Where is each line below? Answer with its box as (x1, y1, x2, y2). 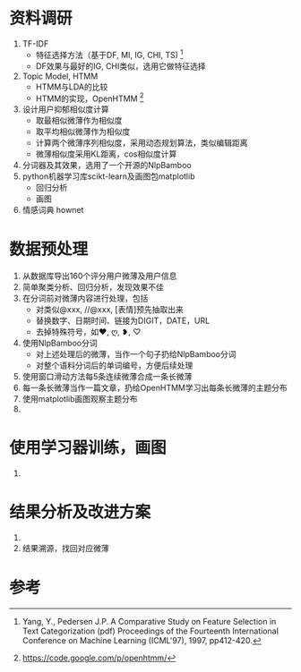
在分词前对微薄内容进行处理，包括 (21, 293, 149, 304)
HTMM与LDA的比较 (35, 81, 108, 92)
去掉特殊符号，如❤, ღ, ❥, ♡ (35, 327, 142, 337)
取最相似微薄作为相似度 (35, 115, 123, 126)
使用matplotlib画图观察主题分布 (21, 394, 138, 404)
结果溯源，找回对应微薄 (21, 543, 109, 554)
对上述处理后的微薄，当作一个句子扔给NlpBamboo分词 (35, 349, 236, 360)
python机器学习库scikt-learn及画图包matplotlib (21, 171, 195, 182)
